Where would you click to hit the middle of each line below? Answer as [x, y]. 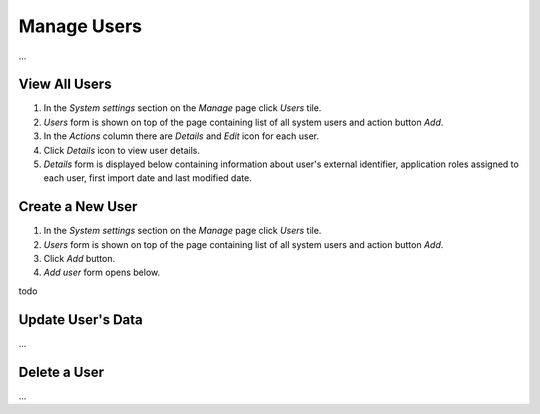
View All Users [65, 84]
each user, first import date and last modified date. [147, 178]
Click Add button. [79, 259]
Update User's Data [81, 319]
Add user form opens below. [102, 272]
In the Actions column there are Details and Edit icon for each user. [181, 136]
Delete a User [61, 371]
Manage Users [80, 26]
